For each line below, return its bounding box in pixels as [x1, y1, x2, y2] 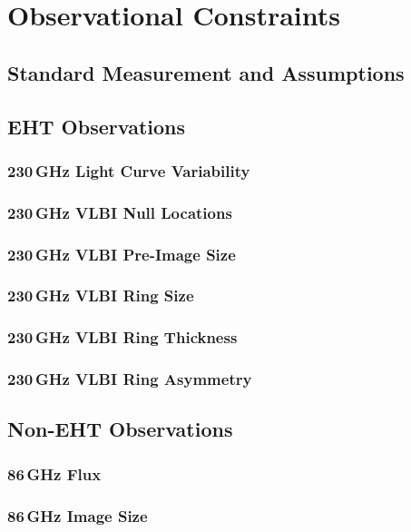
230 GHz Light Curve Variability [7, 159, 250, 182]
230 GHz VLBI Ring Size [7, 284, 194, 307]
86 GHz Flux [7, 462, 102, 485]
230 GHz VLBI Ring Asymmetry [7, 368, 252, 390]
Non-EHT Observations [7, 415, 233, 443]
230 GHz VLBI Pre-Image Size [7, 242, 236, 265]
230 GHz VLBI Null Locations [7, 201, 232, 223]
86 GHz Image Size [7, 504, 148, 527]
